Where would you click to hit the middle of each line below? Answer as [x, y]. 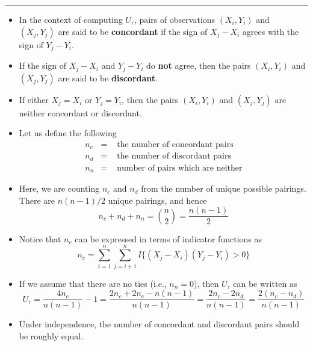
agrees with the [271, 31]
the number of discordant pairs [174, 156]
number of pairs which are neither [180, 168]
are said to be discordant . [108, 77]
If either [34, 99]
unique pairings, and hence [157, 200]
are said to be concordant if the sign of [133, 31]
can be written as [265, 283]
